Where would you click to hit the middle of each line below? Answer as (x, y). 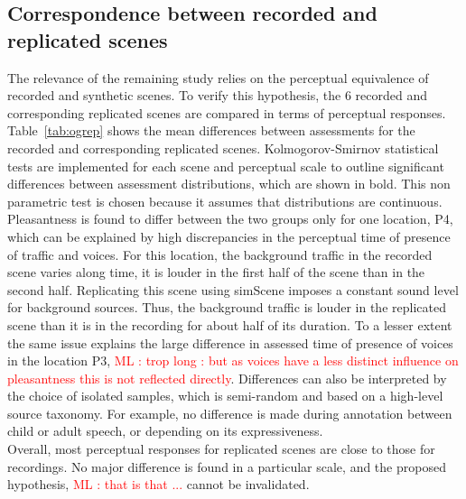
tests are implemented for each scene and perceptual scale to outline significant (226, 166)
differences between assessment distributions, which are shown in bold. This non (229, 184)
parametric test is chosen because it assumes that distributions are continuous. (225, 201)
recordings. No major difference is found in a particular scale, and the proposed (227, 466)
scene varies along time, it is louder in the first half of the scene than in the (216, 272)
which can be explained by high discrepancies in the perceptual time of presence (229, 236)
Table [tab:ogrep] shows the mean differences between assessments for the (211, 130)
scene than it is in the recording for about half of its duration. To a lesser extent (230, 324)
